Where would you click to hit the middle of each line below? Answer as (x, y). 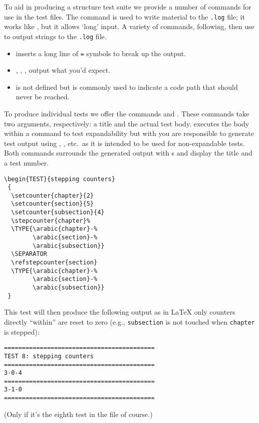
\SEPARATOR (29, 254)
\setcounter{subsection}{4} (58, 213)
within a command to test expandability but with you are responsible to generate (129, 133)
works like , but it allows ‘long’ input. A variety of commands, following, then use (129, 26)
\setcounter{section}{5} (52, 204)
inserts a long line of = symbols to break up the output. (101, 53)
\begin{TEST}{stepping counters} (60, 179)
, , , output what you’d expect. (63, 70)
